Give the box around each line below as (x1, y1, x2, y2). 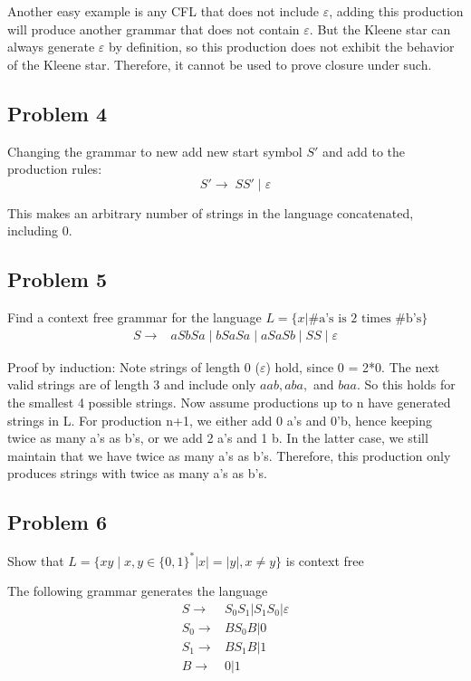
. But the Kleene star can (309, 19, 451, 38)
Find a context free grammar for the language (7, 308, 262, 327)
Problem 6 (7, 508, 107, 536)
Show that (7, 551, 64, 570)
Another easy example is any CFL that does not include (7, 2, 320, 20)
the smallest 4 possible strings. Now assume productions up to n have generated (7, 392, 451, 411)
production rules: (7, 159, 102, 178)
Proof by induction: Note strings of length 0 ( (7, 357, 260, 376)
